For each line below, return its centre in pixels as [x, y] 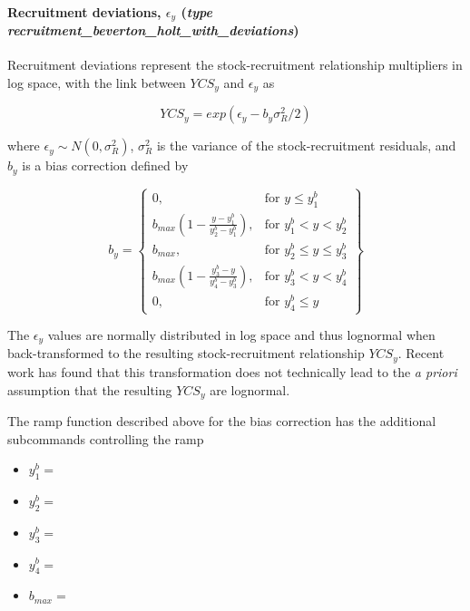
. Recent [421, 353]
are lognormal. [250, 389]
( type [196, 11]
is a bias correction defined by [105, 165]
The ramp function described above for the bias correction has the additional [222, 420]
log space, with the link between [97, 82]
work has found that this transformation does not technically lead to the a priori [232, 371]
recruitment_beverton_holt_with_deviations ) [153, 30]
